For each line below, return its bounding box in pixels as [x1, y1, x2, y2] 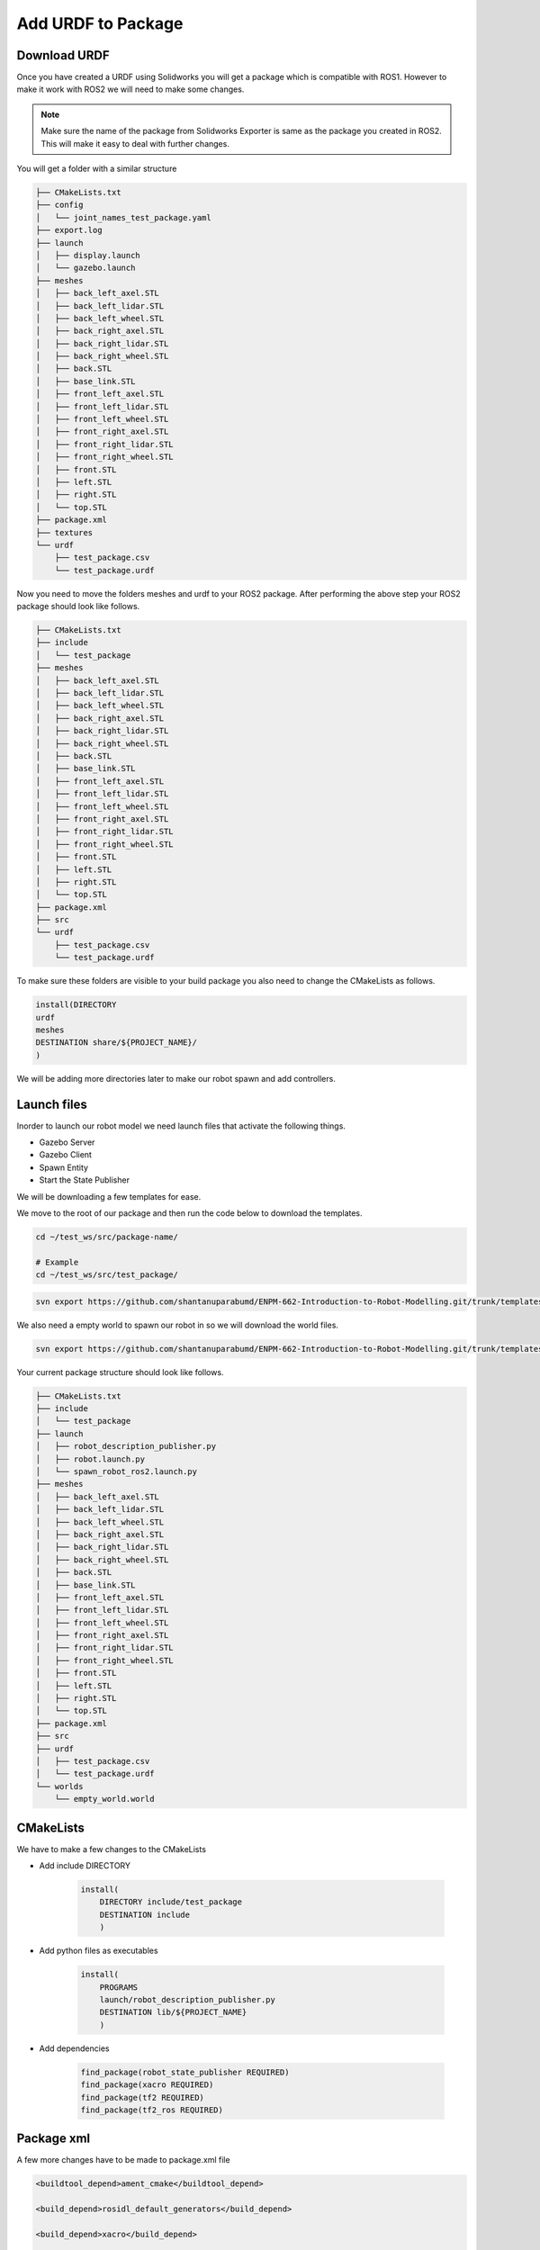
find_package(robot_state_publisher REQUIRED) [80, 2066, 290, 2077]
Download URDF [16, 48, 110, 63]
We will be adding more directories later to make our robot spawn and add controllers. [16, 1073, 337, 1084]
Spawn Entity [39, 1162, 89, 1173]
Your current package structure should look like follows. [16, 1366, 224, 1377]
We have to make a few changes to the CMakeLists [16, 1843, 207, 1854]
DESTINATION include [99, 1909, 191, 1920]
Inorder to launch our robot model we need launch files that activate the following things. [16, 1120, 346, 1131]
